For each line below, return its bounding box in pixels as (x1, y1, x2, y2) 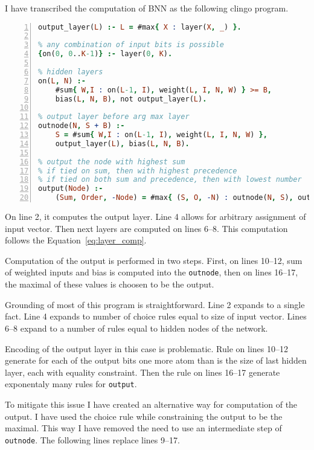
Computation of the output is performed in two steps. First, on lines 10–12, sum (5, 254, 303, 266)
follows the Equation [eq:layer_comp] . (5, 234, 147, 246)
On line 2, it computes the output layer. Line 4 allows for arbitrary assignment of (5, 210, 306, 223)
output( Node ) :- (38, 184, 103, 193)
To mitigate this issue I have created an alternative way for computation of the (5, 397, 298, 410)
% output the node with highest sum (38, 157, 185, 166)
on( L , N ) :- (38, 76, 86, 85)
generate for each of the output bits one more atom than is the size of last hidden (5, 354, 307, 367)
